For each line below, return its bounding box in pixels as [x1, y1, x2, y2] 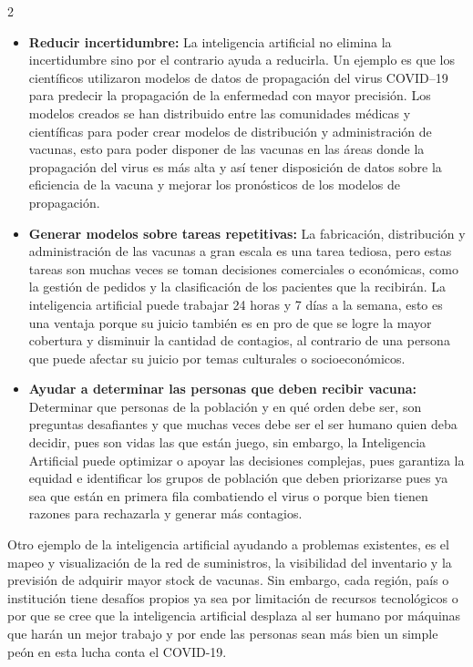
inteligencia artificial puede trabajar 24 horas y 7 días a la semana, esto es [28, 294, 443, 313]
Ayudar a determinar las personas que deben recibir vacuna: [28, 379, 416, 398]
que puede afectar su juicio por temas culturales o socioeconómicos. [28, 348, 406, 367]
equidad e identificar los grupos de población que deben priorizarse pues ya [28, 468, 448, 487]
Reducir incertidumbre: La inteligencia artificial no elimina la [28, 32, 392, 51]
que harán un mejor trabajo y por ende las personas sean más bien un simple [7, 624, 438, 642]
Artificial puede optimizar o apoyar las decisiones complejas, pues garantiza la [28, 450, 465, 469]
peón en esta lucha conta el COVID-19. [7, 641, 227, 661]
